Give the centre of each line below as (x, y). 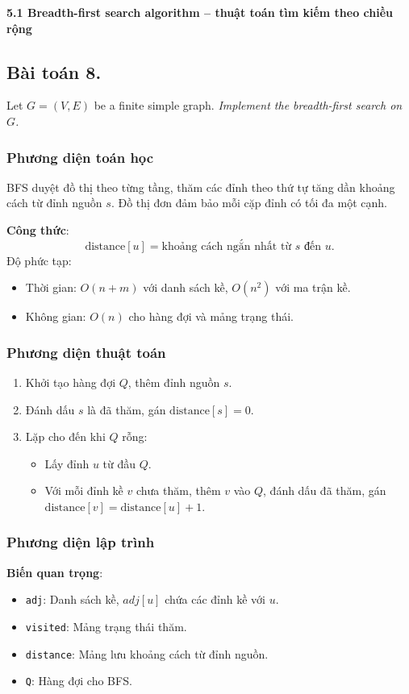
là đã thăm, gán (127, 409)
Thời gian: (51, 287)
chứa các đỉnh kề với (215, 599)
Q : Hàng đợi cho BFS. (79, 681)
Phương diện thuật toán (86, 352)
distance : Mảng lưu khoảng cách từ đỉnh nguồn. (147, 653)
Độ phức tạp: (39, 260)
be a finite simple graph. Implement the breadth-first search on (248, 105)
